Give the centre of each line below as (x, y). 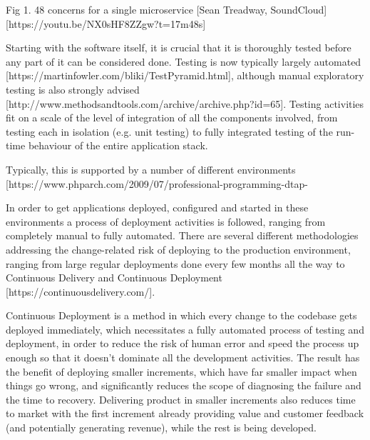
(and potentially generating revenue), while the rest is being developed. (161, 427)
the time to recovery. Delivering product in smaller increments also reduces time (181, 399)
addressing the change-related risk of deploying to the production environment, (178, 249)
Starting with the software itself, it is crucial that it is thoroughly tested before (179, 47)
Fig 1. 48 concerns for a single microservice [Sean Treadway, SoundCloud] (166, 9)
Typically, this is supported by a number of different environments (151, 169)
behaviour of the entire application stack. (118, 145)
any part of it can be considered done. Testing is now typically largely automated (184, 61)
